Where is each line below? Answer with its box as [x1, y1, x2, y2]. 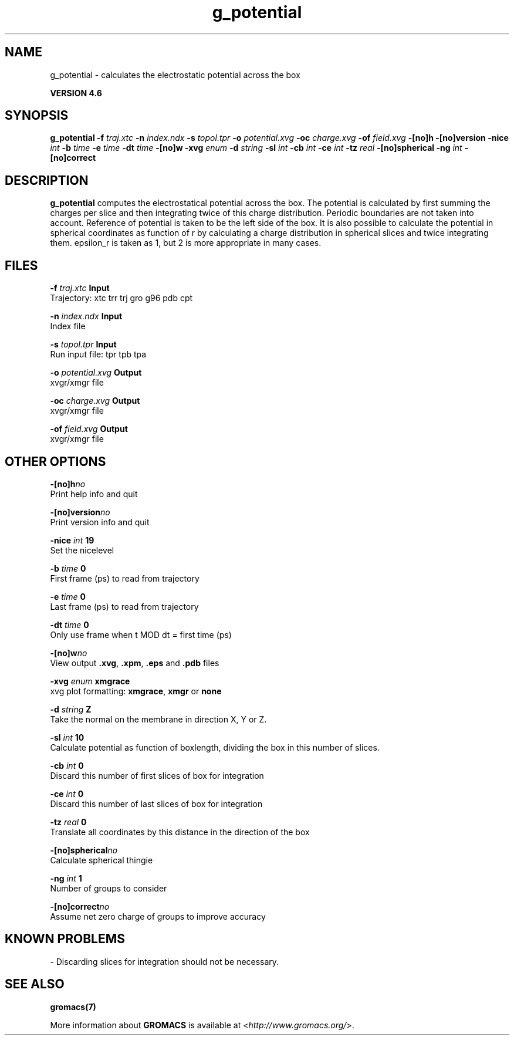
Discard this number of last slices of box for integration [50, 798, 263, 809]
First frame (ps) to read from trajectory [50, 573, 199, 583]
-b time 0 [50, 563, 86, 573]
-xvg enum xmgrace [50, 676, 130, 686]
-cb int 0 [50, 760, 84, 771]
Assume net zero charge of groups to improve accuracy [50, 911, 266, 921]
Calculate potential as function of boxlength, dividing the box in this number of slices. [50, 742, 380, 752]
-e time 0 [50, 591, 86, 602]
